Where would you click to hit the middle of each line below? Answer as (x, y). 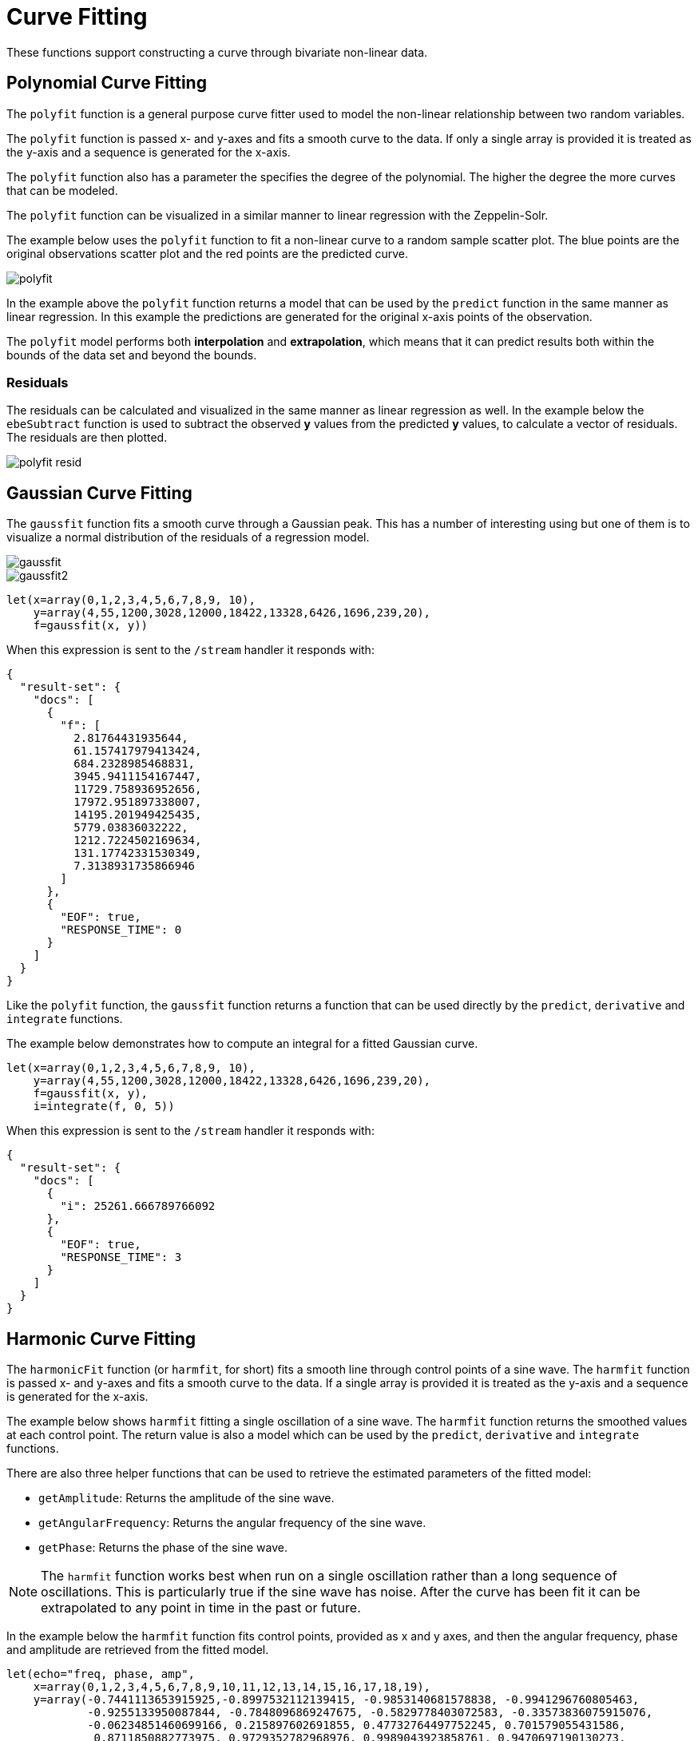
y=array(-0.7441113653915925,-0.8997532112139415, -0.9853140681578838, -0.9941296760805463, (336, 1700)
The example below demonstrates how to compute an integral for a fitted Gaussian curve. (242, 1044)
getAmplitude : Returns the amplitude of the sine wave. (186, 1498)
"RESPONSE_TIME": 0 (121, 930)
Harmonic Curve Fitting (101, 1338)
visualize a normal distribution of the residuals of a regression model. (188, 537)
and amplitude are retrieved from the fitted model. (138, 1650)
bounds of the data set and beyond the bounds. (132, 355)
